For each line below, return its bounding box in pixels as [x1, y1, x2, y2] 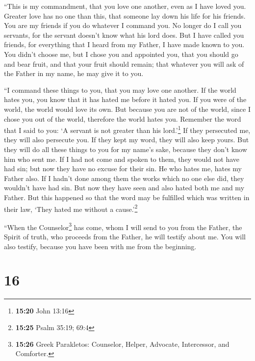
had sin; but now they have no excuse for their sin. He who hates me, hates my [4, 163, 242, 174]
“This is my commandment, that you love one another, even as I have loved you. [4, 1, 246, 11]
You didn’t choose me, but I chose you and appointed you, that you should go [4, 49, 238, 59]
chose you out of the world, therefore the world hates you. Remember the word [4, 113, 241, 124]
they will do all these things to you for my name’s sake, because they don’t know [4, 144, 247, 154]
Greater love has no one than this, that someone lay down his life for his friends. [4, 10, 246, 21]
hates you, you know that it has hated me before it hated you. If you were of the [4, 94, 247, 104]
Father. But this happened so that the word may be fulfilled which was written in [4, 192, 250, 202]
